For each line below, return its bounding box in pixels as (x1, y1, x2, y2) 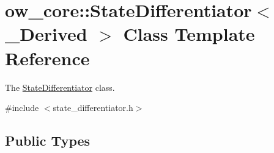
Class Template (123, 21, 255, 46)
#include (5, 101, 39, 114)
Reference (5, 45, 90, 70)
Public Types (5, 131, 91, 150)
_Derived (5, 21, 87, 46)
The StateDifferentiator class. (5, 80, 115, 93)
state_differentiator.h (53, 101, 133, 114)
